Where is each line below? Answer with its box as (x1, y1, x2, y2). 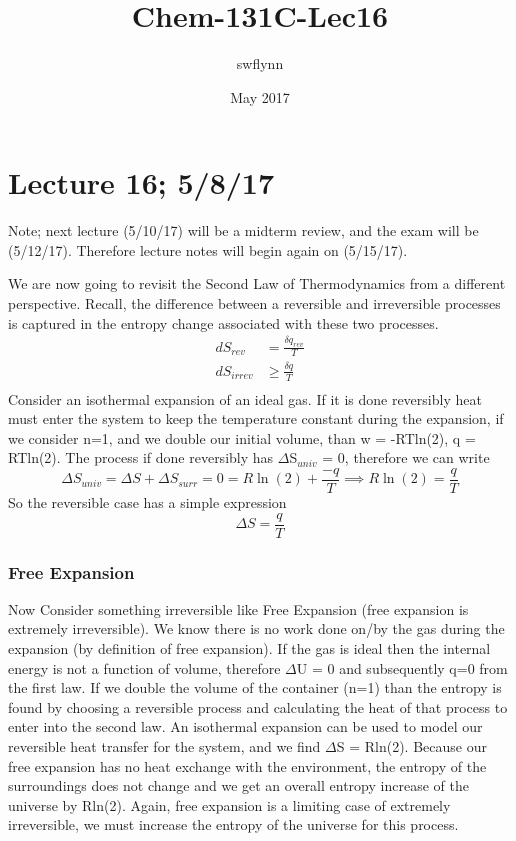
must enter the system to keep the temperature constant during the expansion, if (8, 408, 504, 429)
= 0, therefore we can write (322, 447, 490, 468)
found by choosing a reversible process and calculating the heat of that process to (8, 696, 508, 717)
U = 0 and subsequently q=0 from (296, 657, 508, 678)
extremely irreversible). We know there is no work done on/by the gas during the (8, 618, 505, 639)
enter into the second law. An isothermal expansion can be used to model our (8, 716, 483, 737)
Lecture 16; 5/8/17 (8, 162, 275, 203)
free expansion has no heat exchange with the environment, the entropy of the (8, 755, 487, 776)
